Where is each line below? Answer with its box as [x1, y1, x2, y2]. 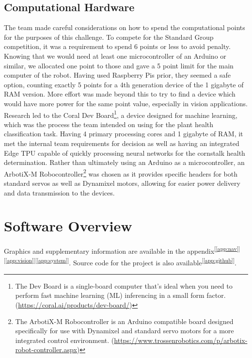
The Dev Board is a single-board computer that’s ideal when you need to [15, 280, 233, 291]
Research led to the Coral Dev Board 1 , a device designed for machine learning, [4, 108, 237, 120]
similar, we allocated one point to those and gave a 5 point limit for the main [4, 60, 234, 70]
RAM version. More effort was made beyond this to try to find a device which [4, 89, 236, 99]
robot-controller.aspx [15, 344, 77, 355]
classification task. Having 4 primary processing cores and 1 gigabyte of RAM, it [4, 129, 243, 139]
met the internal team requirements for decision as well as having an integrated [4, 138, 239, 148]
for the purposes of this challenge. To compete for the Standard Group [4, 32, 214, 42]
